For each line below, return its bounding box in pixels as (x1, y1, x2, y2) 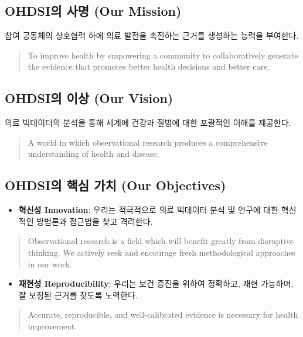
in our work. (28, 257, 72, 270)
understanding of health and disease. (28, 147, 159, 160)
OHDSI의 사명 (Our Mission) (5, 2, 182, 20)
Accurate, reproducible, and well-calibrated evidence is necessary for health (28, 308, 298, 321)
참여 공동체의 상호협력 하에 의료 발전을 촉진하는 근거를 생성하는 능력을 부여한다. (5, 29, 299, 42)
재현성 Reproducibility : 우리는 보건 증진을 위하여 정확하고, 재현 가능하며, (18, 277, 294, 290)
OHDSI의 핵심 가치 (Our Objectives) (5, 176, 226, 194)
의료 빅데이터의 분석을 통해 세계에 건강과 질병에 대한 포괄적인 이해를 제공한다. (5, 116, 291, 129)
